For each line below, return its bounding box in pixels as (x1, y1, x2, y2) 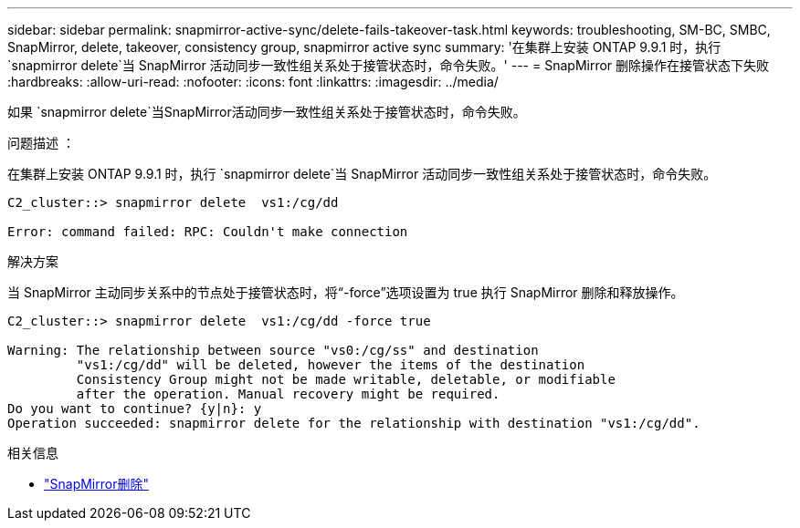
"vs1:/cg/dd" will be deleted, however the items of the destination (76, 357, 585, 372)
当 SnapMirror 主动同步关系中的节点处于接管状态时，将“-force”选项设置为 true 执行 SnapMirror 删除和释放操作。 (7, 285, 684, 300)
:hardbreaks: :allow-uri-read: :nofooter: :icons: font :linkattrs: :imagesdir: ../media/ (7, 74, 499, 89)
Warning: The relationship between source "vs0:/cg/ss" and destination (7, 343, 539, 357)
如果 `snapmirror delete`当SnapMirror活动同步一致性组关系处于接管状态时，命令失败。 (7, 104, 526, 119)
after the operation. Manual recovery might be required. (76, 387, 500, 401)
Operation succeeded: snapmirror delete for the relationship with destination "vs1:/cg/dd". (7, 416, 700, 430)
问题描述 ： (7, 135, 75, 150)
